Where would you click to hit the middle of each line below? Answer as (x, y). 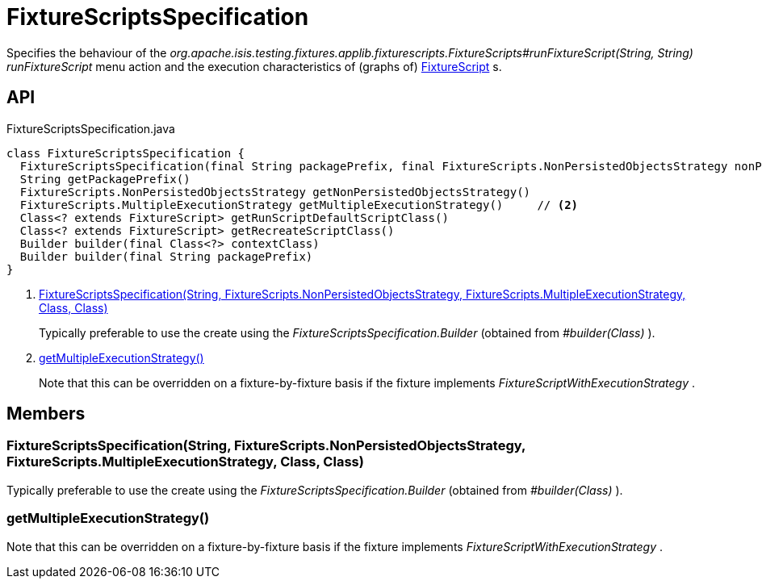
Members (46, 414)
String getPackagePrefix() (105, 179)
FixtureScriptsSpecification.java (91, 128)
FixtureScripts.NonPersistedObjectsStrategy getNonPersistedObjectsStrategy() (275, 192)
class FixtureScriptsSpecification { (126, 153)
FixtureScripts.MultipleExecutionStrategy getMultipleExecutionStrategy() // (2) (299, 205)
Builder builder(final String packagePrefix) (166, 256)
